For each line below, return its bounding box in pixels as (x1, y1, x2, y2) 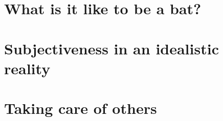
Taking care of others (4, 98, 157, 118)
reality (4, 57, 51, 78)
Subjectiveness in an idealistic (4, 38, 219, 58)
